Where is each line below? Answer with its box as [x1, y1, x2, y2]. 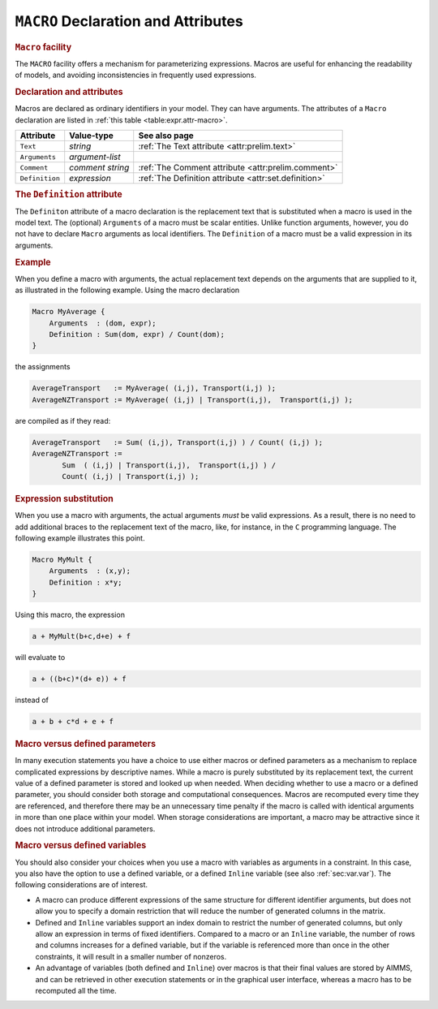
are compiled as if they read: [15, 416, 111, 425]
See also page [138, 130, 194, 141]
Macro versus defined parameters [15, 739, 157, 750]
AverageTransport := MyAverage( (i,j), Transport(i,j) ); [32, 384, 277, 393]
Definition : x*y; [49, 577, 122, 587]
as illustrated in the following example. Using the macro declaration [15, 285, 240, 295]
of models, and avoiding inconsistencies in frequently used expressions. [15, 70, 257, 80]
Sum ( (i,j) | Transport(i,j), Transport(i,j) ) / [62, 460, 277, 470]
